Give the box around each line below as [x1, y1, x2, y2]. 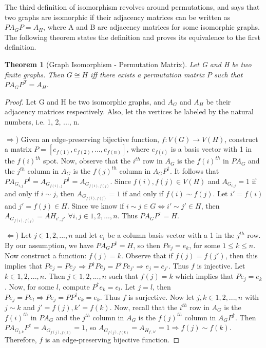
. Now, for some [5, 281, 54, 292]
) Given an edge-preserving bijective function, [15, 133, 159, 144]
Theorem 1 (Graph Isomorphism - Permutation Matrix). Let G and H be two [5, 58, 252, 69]
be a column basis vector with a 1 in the [107, 230, 235, 240]
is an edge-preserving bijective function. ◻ [45, 334, 180, 345]
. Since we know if [67, 200, 124, 211]
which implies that [175, 271, 234, 281]
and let [75, 230, 98, 240]
